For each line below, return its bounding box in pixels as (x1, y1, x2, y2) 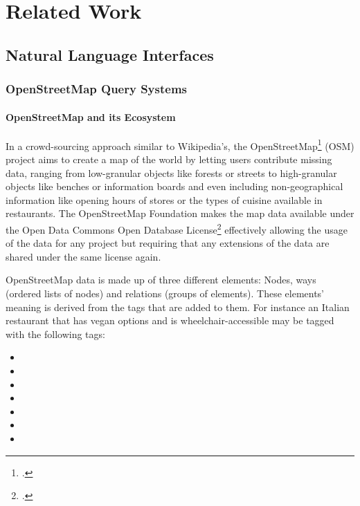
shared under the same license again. (6, 249, 161, 263)
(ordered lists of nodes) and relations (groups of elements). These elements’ (6, 286, 325, 301)
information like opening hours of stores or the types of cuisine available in (6, 192, 323, 207)
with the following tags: (6, 326, 105, 341)
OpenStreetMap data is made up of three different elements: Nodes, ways (6, 272, 316, 287)
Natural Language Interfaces (6, 44, 214, 65)
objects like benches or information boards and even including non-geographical (6, 179, 343, 194)
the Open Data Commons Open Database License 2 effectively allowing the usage (6, 221, 348, 236)
